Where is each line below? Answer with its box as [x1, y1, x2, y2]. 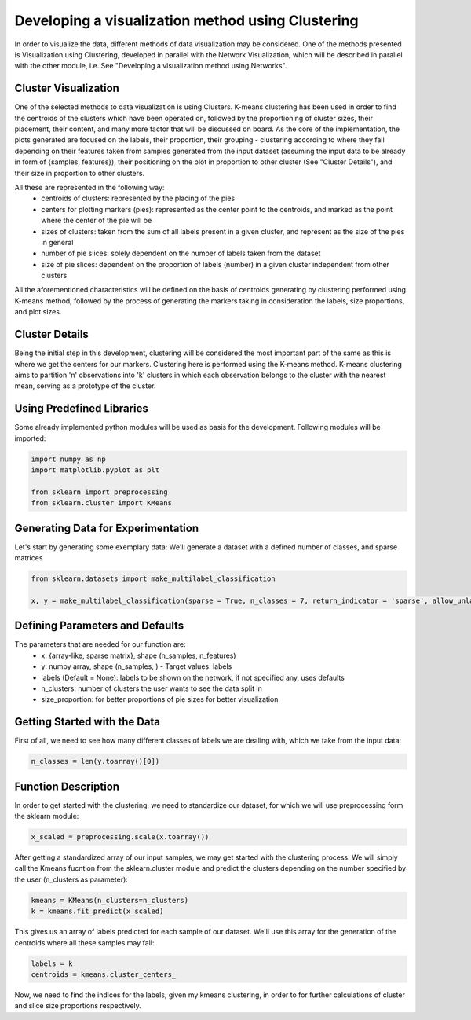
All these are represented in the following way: [14, 182, 165, 192]
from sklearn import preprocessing [31, 487, 168, 497]
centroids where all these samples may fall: [14, 937, 155, 947]
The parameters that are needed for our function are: [14, 640, 186, 649]
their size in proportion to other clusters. [14, 168, 145, 178]
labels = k [31, 959, 73, 968]
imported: [14, 433, 46, 443]
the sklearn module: [14, 812, 79, 821]
